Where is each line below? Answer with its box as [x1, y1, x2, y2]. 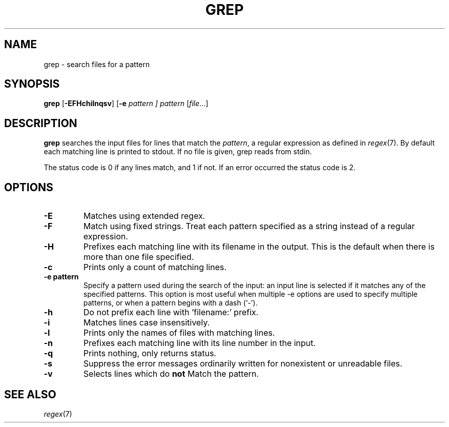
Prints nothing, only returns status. [83, 348, 216, 359]
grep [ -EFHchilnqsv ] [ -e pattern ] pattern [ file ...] [44, 99, 209, 108]
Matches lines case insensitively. [83, 317, 210, 328]
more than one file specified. [83, 252, 194, 262]
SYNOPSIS [4, 77, 60, 91]
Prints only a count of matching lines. [83, 262, 227, 273]
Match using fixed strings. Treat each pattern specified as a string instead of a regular [83, 221, 415, 232]
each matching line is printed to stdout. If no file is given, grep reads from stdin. [44, 147, 312, 156]
